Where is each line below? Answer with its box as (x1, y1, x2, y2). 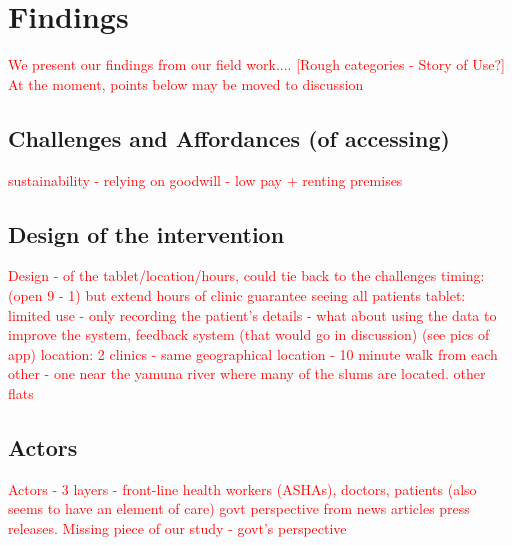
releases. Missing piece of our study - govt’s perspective (8, 517, 347, 538)
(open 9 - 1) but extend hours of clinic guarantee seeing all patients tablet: (8, 284, 466, 305)
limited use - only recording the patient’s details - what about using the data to (8, 304, 497, 325)
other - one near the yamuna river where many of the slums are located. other (8, 363, 486, 384)
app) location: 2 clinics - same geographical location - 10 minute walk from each (8, 343, 498, 364)
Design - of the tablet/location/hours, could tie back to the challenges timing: (8, 265, 485, 286)
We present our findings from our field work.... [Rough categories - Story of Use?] (8, 54, 506, 75)
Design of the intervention (8, 218, 285, 249)
